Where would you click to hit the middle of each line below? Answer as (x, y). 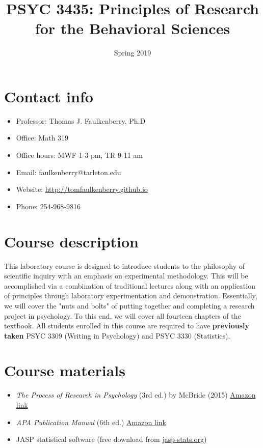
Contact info (49, 96)
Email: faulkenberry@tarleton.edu (69, 172)
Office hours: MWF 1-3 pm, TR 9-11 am (79, 155)
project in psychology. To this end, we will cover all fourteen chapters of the (123, 315)
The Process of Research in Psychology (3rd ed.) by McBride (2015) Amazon (136, 395)
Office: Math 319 (42, 138)
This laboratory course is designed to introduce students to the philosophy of (125, 265)
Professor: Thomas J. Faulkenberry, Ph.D (81, 120)
